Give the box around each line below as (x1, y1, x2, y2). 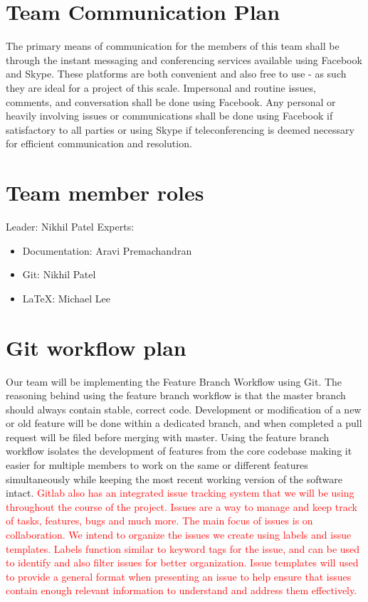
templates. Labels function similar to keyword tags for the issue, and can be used (6, 541, 360, 556)
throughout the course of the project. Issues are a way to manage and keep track (6, 499, 357, 514)
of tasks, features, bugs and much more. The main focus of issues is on (6, 513, 313, 528)
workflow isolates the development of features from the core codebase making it (6, 443, 352, 458)
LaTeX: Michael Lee (22, 290, 111, 305)
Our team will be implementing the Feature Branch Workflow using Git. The (6, 374, 342, 389)
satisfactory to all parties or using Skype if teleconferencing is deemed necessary (6, 122, 354, 137)
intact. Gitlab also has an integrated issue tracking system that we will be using (6, 485, 354, 500)
